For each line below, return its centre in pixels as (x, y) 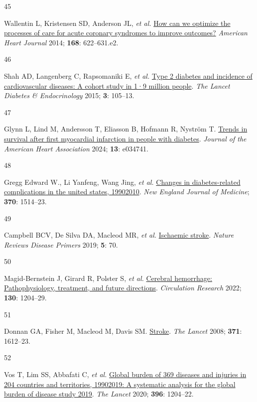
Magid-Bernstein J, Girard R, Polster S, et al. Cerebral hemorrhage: (108, 278)
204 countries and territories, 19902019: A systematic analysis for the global (120, 384)
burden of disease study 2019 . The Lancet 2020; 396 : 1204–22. (99, 394)
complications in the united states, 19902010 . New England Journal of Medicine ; (127, 192)
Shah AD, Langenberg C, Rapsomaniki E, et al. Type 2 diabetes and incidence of (128, 75)
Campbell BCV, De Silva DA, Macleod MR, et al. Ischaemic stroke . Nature (119, 235)
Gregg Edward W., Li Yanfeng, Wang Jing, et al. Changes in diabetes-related (122, 182)
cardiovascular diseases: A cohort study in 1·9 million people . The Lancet (117, 85)
